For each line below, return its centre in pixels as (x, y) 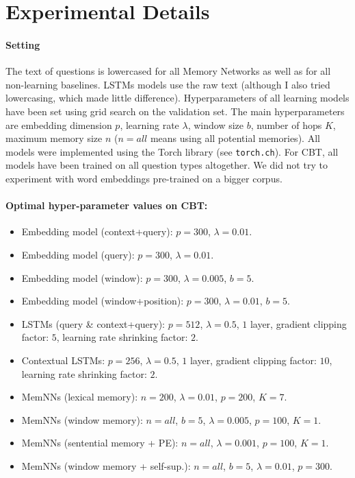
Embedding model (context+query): (97, 231)
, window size (215, 124)
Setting (23, 44)
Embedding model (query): (78, 254)
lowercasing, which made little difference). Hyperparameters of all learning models (177, 98)
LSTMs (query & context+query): (93, 323)
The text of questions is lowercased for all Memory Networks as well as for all (168, 71)
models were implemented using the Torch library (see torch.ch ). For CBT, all (172, 151)
